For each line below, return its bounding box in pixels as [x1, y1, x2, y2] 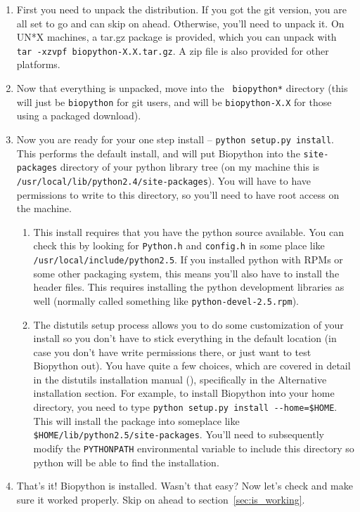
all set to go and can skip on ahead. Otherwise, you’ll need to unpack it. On [16, 15, 345, 30]
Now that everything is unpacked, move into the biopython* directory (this [16, 81, 348, 96]
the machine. [16, 201, 72, 216]
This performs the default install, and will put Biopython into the [16, 145, 300, 160]
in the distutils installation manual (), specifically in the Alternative [33, 372, 327, 386]
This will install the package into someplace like [33, 413, 240, 428]
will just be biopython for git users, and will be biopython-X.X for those [16, 94, 332, 109]
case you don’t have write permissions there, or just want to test [33, 344, 311, 359]
